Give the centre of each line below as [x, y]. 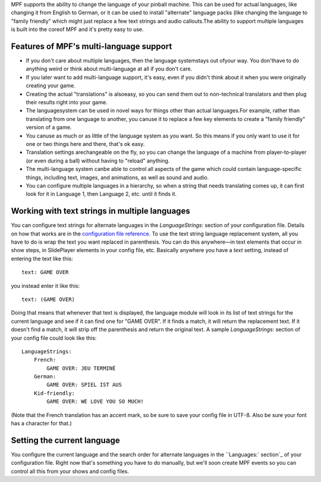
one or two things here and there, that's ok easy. [85, 144]
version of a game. [49, 128]
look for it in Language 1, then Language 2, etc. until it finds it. [101, 194]
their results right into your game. [67, 102]
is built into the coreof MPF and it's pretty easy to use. [77, 29]
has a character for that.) [42, 424]
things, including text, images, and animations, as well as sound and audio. [117, 177]
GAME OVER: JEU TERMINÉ [81, 368]
